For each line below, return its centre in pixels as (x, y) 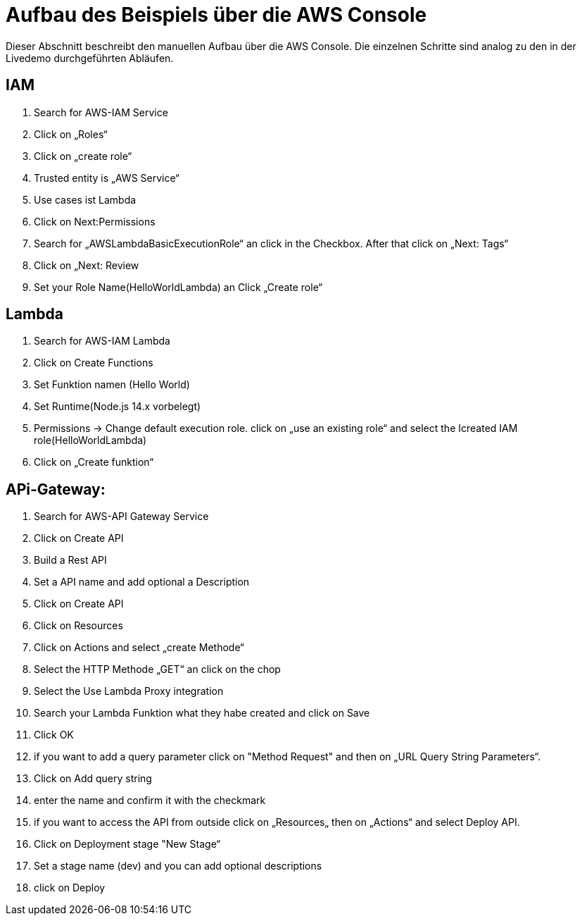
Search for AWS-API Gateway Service (121, 517)
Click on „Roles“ (71, 134)
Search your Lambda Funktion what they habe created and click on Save (202, 713)
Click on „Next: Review (87, 265)
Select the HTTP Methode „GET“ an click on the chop (157, 669)
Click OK (54, 735)
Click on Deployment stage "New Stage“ (127, 844)
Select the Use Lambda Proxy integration (129, 691)
